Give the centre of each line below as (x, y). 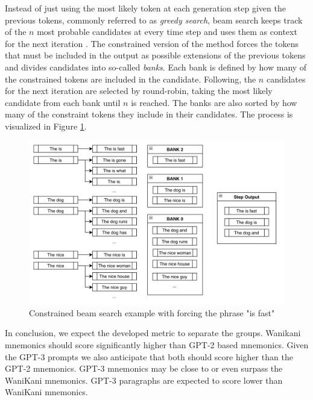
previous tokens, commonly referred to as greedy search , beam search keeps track (154, 20)
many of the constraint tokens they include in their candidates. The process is (149, 114)
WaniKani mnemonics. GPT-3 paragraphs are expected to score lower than (144, 380)
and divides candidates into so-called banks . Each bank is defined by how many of (156, 67)
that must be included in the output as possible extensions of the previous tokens (155, 55)
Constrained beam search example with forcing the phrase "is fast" (152, 312)
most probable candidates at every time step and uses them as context (167, 32)
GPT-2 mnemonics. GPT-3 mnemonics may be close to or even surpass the (144, 368)
